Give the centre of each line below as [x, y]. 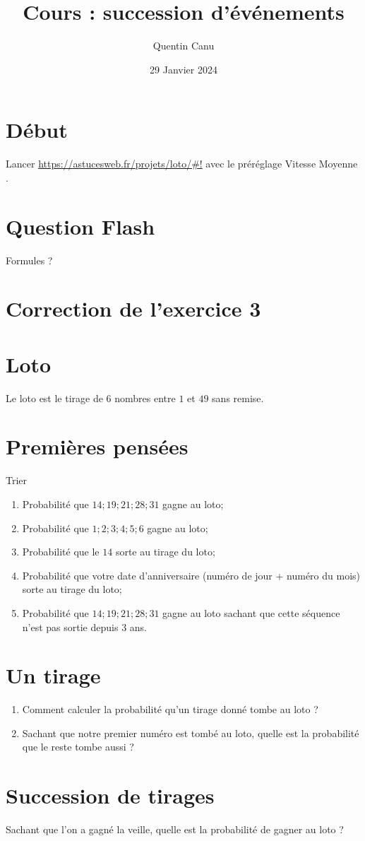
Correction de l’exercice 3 [133, 308]
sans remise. [238, 398]
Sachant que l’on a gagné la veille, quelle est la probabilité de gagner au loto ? [175, 829]
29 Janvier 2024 [184, 69]
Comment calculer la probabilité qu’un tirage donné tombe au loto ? [170, 709]
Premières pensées [97, 446]
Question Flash [80, 226]
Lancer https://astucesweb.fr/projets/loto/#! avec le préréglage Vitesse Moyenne [182, 164]
